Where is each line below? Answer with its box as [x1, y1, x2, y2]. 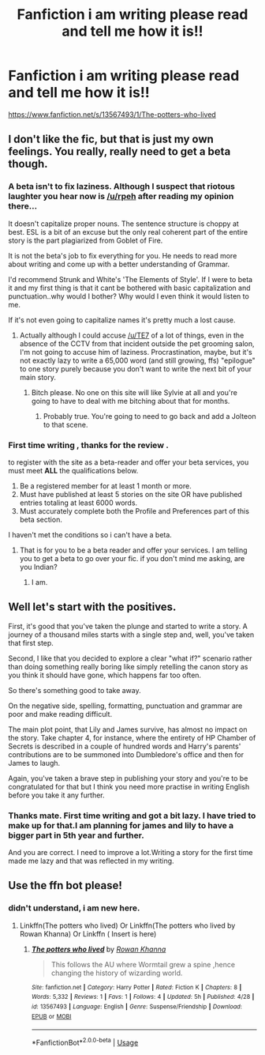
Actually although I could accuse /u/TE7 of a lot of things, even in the [19, 330, 244, 340]
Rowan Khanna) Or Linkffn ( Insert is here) [19, 929, 157, 938]
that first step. [8, 638, 54, 647]
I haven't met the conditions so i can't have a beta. [8, 529, 172, 539]
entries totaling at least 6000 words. [19, 498, 138, 507]
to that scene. [43, 420, 88, 429]
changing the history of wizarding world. [50, 968, 183, 978]
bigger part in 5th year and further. [8, 830, 144, 841]
